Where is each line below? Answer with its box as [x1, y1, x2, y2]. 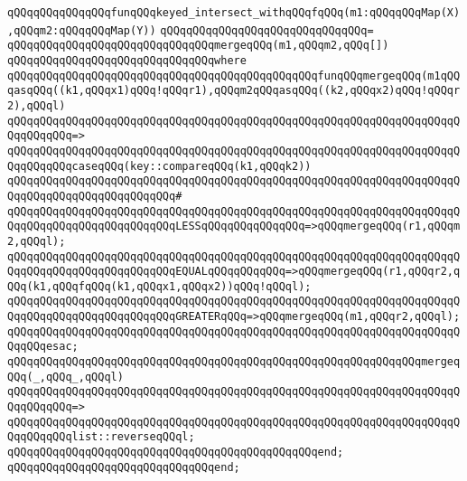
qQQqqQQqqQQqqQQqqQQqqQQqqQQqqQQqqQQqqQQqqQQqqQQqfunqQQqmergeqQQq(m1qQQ [7, 69, 461, 82]
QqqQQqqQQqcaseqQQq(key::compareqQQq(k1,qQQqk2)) [7, 159, 312, 173]
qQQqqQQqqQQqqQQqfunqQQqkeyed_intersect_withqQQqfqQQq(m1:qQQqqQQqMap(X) [7, 6, 461, 19]
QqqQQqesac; [7, 340, 79, 354]
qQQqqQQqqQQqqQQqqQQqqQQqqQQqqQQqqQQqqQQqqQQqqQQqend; [7, 446, 344, 459]
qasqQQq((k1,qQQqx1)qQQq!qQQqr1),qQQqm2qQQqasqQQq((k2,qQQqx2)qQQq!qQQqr [7, 84, 461, 98]
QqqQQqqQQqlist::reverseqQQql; [7, 430, 195, 444]
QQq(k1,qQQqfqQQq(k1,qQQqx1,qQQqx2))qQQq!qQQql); [7, 279, 312, 293]
